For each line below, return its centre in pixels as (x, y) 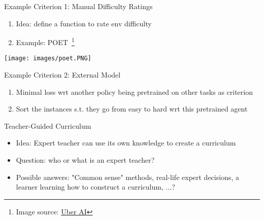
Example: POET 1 (45, 41)
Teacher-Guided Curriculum (48, 125)
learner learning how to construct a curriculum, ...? (95, 187)
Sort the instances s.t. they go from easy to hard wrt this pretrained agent (132, 109)
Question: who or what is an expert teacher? (85, 160)
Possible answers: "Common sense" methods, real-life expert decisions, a (127, 177)
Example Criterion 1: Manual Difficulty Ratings (78, 6)
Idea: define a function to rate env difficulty (84, 23)
